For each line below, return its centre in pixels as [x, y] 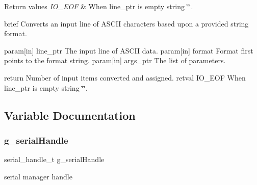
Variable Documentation [70, 115]
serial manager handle [38, 176]
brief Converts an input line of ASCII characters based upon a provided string [126, 23]
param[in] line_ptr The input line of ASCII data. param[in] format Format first [129, 50]
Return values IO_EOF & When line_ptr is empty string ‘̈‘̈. [99, 6]
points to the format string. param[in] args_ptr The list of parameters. [115, 60]
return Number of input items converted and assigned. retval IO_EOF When [125, 77]
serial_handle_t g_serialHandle [54, 159]
